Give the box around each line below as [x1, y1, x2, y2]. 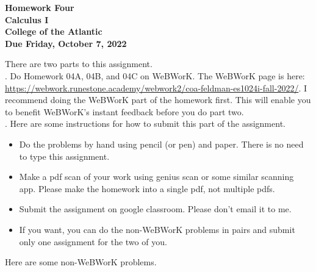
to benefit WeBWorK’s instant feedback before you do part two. [5, 105, 244, 118]
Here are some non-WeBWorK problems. [5, 256, 157, 268]
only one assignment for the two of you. [19, 235, 167, 248]
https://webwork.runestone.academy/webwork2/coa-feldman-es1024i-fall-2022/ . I [5, 81, 307, 94]
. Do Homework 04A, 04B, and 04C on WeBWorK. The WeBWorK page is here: [5, 69, 305, 82]
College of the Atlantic [5, 25, 102, 38]
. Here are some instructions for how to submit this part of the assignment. [5, 117, 285, 130]
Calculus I [5, 13, 49, 26]
